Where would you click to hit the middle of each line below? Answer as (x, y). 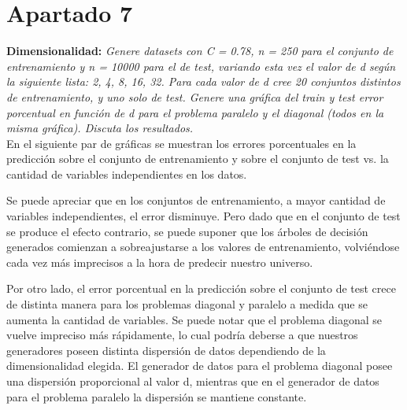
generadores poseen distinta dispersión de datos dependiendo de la (166, 350)
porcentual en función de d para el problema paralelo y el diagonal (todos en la (195, 112)
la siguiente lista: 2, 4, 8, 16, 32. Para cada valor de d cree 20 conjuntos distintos (203, 81)
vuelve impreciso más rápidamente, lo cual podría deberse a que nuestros (182, 335)
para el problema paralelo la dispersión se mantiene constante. (157, 396)
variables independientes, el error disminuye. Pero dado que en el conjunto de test (203, 216)
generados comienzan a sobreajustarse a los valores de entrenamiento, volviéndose (203, 247)
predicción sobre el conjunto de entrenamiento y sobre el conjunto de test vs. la (198, 159)
